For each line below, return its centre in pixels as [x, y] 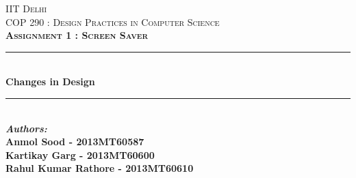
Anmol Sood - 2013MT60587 [75, 142]
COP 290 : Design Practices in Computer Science [113, 21]
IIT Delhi [26, 8]
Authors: [26, 128]
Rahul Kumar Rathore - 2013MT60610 [100, 168]
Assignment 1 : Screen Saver [77, 35]
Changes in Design [50, 81]
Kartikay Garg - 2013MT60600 [80, 154]
